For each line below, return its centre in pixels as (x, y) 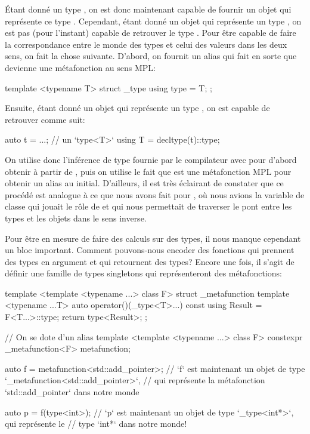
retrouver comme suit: (45, 119)
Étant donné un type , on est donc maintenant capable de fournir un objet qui (148, 9)
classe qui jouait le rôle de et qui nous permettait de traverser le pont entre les (148, 206)
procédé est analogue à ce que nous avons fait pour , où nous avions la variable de (155, 194)
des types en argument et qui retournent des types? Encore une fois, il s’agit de (150, 261)
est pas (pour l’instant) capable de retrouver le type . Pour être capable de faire (151, 33)
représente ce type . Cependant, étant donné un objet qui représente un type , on (153, 21)
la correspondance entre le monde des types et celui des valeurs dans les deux (146, 44)
